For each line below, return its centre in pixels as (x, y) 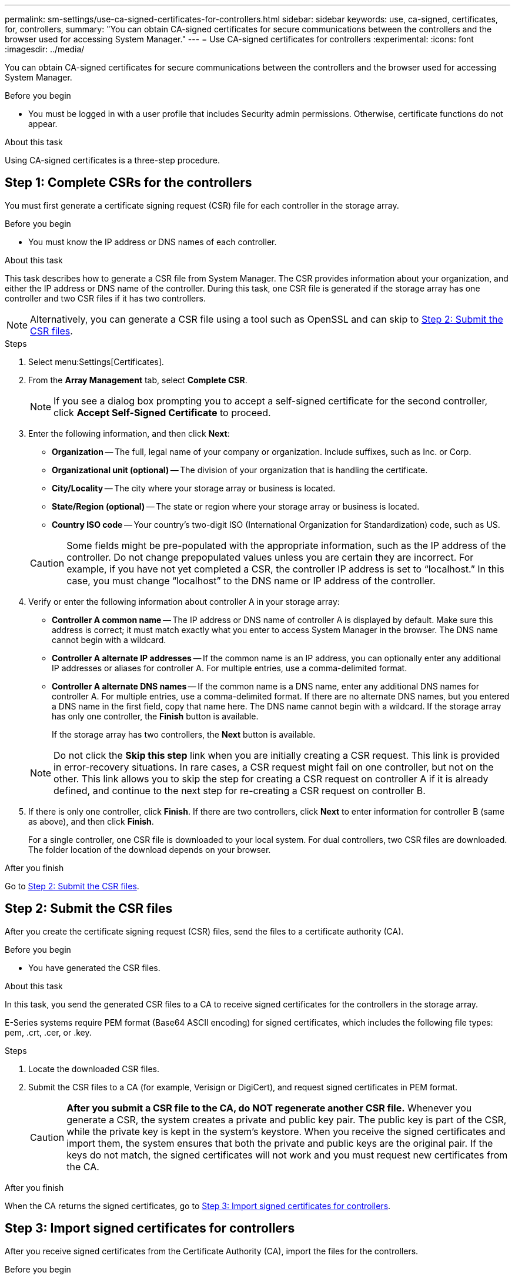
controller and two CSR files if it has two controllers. (105, 298)
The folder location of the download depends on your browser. (150, 849)
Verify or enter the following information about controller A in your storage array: (184, 601)
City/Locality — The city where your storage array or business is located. (194, 488)
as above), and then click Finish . (91, 821)
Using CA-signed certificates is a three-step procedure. (112, 160)
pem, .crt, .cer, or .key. (48, 1032)
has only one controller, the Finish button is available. (155, 716)
